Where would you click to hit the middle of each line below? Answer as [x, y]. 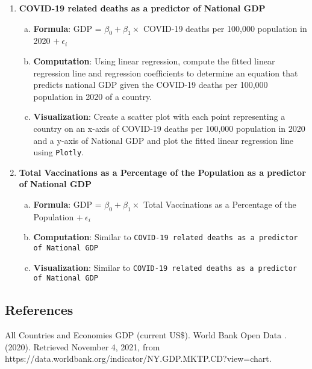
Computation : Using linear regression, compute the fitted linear [154, 60]
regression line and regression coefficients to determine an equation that [166, 73]
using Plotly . [59, 152]
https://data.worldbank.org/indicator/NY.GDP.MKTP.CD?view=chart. [138, 358]
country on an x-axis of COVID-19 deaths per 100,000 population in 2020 [169, 128]
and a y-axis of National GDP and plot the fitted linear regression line [163, 140]
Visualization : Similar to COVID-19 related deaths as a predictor [165, 267]
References [39, 310]
